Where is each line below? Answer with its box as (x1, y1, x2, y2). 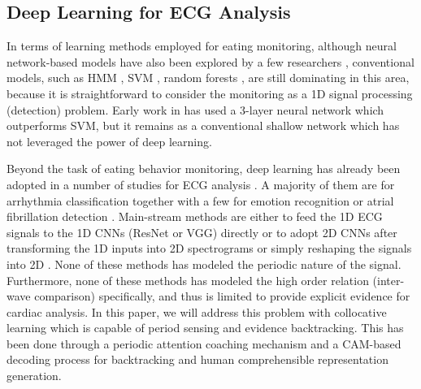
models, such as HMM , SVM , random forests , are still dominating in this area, (7, 69, 410, 86)
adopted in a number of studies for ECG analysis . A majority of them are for (7, 175, 395, 192)
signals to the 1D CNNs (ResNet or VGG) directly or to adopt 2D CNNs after (7, 223, 397, 240)
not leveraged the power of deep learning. (7, 132, 212, 149)
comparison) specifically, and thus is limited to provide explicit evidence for (34, 287, 410, 305)
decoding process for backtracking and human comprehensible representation (7, 351, 388, 368)
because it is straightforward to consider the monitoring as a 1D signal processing (7, 84, 413, 102)
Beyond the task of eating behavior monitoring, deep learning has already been (7, 160, 401, 177)
